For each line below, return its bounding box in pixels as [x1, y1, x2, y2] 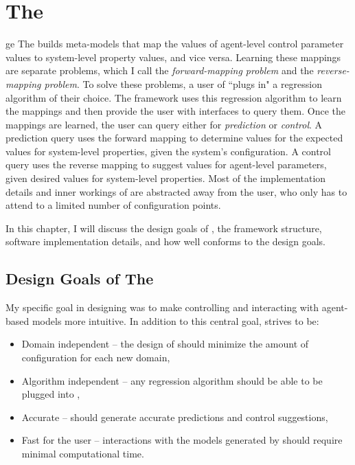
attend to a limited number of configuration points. [5, 198, 221, 212]
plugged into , [21, 387, 80, 401]
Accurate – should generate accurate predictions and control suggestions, [21, 409, 328, 424]
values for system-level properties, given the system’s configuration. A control [5, 144, 331, 158]
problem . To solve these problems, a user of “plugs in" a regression [44, 76, 323, 91]
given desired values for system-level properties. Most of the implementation [5, 171, 326, 185]
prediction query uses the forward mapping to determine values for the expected [5, 131, 343, 145]
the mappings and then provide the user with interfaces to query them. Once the [5, 104, 346, 118]
